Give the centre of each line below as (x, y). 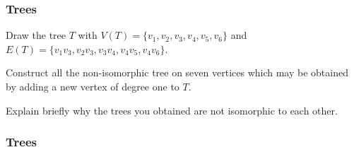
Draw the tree (36, 35)
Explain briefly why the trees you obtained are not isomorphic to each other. (172, 110)
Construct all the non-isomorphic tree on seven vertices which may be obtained (177, 72)
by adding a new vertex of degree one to (93, 86)
